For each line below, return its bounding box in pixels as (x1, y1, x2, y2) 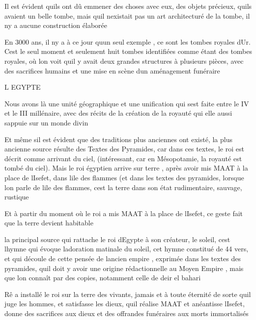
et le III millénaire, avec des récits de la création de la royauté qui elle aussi (4, 108, 232, 118)
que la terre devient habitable (4, 218, 93, 228)
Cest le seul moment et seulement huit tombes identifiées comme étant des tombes (4, 46, 253, 56)
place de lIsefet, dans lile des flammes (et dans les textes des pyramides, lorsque (4, 172, 244, 182)
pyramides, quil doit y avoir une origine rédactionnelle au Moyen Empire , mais (4, 263, 244, 273)
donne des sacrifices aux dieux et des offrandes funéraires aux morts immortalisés (4, 308, 249, 319)
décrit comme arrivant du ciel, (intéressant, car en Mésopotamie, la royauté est (4, 153, 242, 163)
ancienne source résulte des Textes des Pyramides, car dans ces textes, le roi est (4, 144, 244, 154)
